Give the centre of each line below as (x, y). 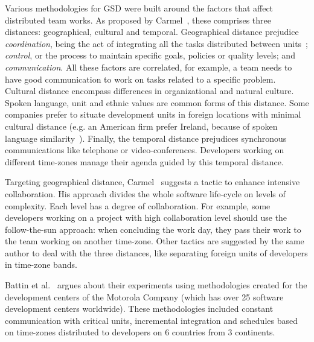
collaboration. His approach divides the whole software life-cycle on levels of (145, 193)
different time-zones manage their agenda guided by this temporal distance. (144, 161)
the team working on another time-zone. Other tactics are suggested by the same (155, 241)
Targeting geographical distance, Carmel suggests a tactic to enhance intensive (152, 182)
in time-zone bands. (41, 264)
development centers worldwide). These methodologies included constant (139, 309)
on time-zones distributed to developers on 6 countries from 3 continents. (140, 332)
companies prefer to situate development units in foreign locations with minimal (153, 114)
